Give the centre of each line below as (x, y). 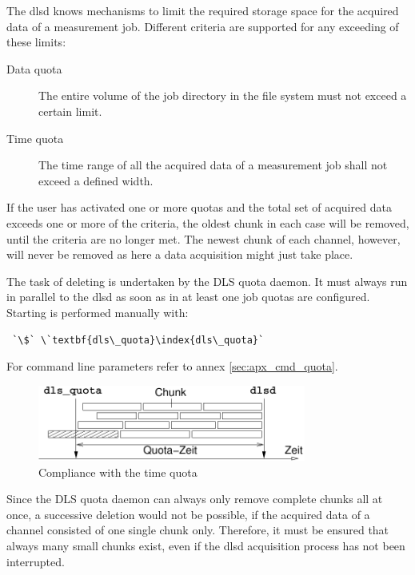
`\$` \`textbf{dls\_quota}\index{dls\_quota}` (138, 340)
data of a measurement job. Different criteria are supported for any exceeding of (203, 26)
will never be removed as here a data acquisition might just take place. (180, 254)
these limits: (36, 42)
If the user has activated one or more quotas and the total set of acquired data (199, 207)
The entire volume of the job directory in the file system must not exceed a (223, 95)
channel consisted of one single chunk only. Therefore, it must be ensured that (198, 530)
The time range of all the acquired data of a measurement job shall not (213, 165)
